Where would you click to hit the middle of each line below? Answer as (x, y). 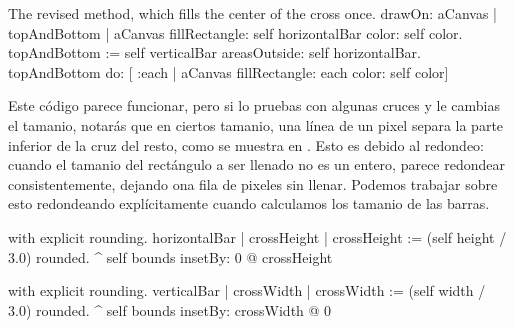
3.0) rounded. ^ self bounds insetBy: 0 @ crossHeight (170, 256)
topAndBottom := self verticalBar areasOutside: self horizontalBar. (214, 52)
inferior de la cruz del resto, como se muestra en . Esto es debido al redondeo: (246, 144)
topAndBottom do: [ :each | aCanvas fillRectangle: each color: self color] (228, 71)
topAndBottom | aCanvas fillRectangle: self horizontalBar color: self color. (235, 32)
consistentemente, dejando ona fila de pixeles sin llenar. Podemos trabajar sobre (253, 183)
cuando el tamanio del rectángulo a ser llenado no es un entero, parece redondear (256, 164)
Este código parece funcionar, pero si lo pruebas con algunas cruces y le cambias (254, 105)
